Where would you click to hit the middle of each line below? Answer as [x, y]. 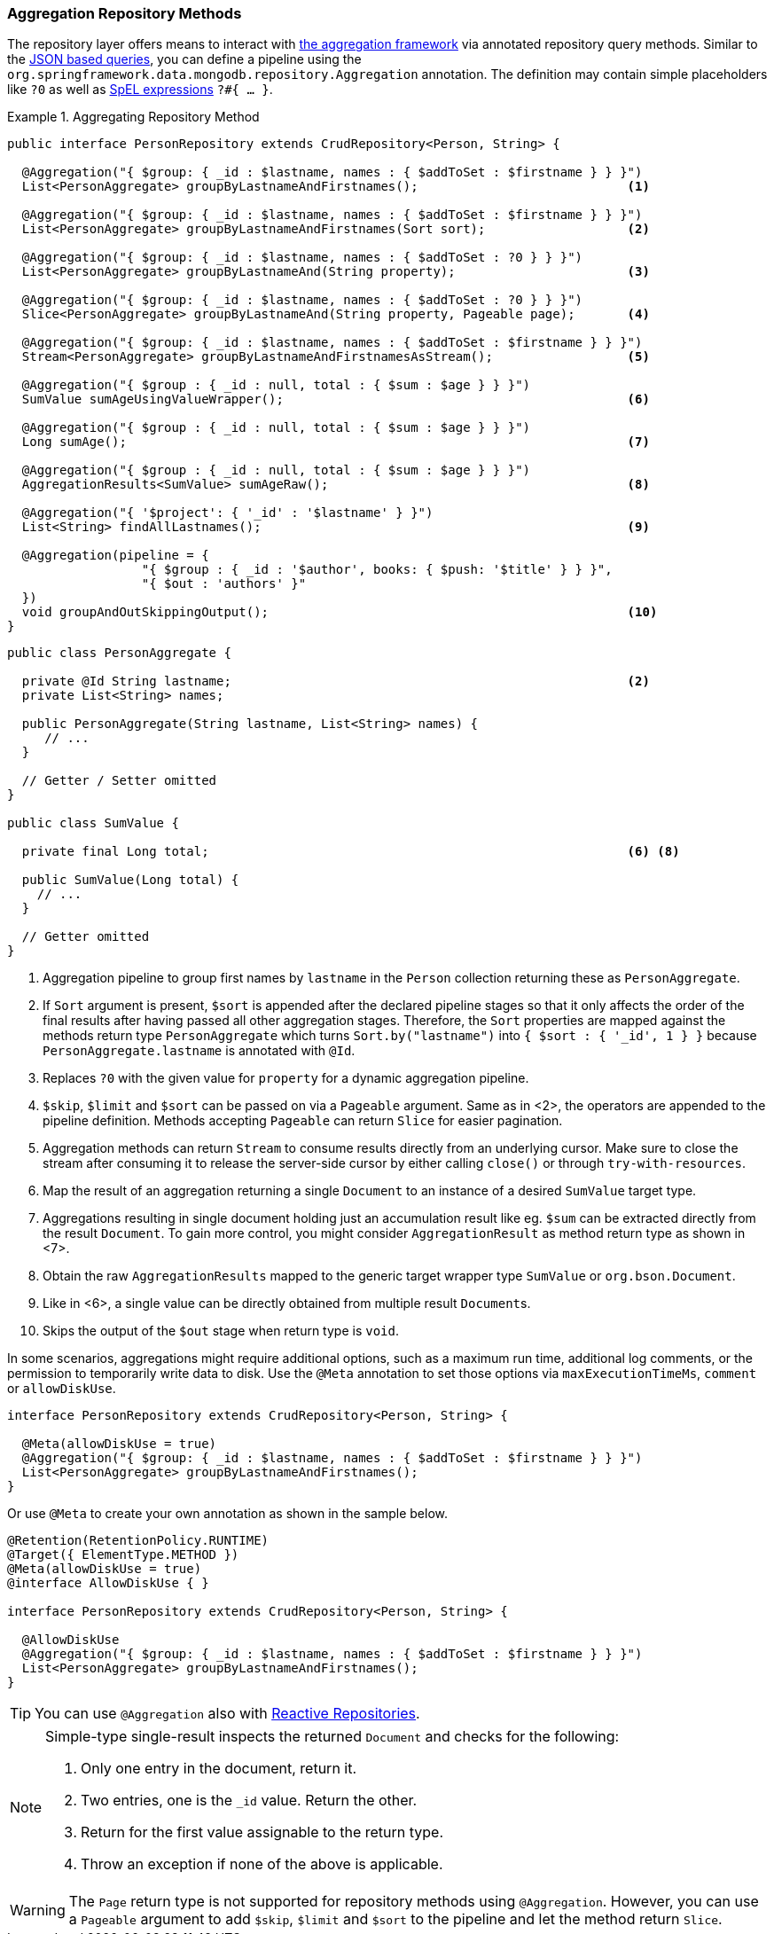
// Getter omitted [86, 937]
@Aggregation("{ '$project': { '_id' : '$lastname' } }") [227, 513]
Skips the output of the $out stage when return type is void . [221, 1331]
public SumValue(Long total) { [130, 880]
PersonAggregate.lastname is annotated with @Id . [199, 1051]
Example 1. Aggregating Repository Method [133, 117]
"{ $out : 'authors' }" [224, 584]
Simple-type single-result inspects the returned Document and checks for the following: [332, 1737]
